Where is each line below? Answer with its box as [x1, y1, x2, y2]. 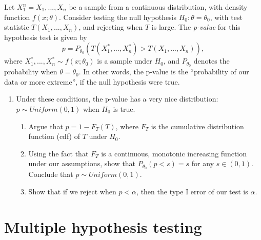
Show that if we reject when [28, 186, 116, 196]
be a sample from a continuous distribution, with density [69, 2, 248, 12]
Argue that [28, 121, 63, 131]
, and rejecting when [78, 22, 143, 32]
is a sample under [97, 55, 152, 66]
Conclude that [28, 169, 73, 179]
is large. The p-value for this [151, 22, 240, 32]
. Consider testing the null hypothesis [59, 11, 177, 22]
